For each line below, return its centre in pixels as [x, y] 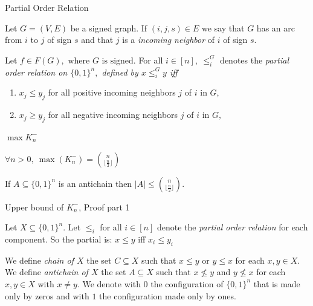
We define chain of [39, 260]
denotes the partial [255, 60]
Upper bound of [34, 207]
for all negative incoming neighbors [113, 115]
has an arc [276, 28]
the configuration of [187, 283]
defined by [120, 72]
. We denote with [109, 283]
